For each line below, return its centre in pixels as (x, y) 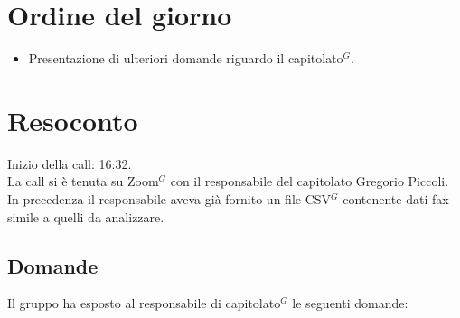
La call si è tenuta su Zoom (83, 181)
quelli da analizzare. (109, 216)
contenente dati (385, 199)
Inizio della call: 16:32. (70, 163)
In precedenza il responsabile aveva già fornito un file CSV (169, 199)
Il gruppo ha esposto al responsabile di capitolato (144, 303)
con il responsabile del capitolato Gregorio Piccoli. (310, 181)
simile (23, 216)
